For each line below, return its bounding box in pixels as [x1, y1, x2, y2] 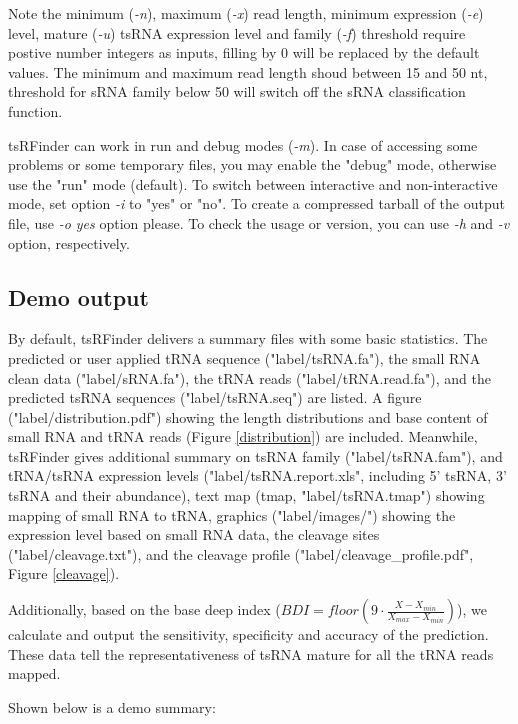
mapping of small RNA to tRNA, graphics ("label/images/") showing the [8, 504, 456, 525]
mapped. [8, 663, 61, 684]
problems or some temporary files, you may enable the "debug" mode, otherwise [8, 154, 497, 175]
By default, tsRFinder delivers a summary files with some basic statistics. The [8, 328, 488, 349]
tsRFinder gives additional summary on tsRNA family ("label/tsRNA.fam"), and [8, 445, 503, 466]
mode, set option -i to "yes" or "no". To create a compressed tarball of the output [8, 193, 505, 214]
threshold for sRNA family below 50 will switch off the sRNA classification [8, 81, 466, 102]
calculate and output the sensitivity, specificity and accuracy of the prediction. [8, 624, 489, 645]
